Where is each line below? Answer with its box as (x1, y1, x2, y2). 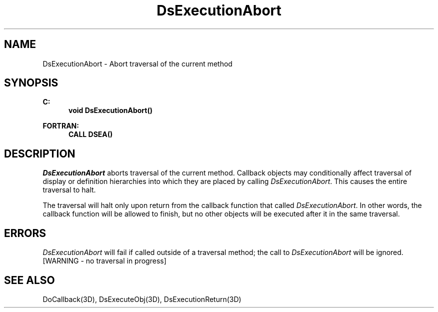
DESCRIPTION (4, 147, 75, 160)
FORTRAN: (42, 121, 79, 130)
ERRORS (4, 226, 46, 239)
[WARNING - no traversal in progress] (42, 256, 166, 265)
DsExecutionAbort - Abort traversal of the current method (42, 59, 232, 68)
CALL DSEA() (68, 130, 113, 139)
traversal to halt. (42, 185, 96, 194)
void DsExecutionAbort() (68, 106, 152, 115)
